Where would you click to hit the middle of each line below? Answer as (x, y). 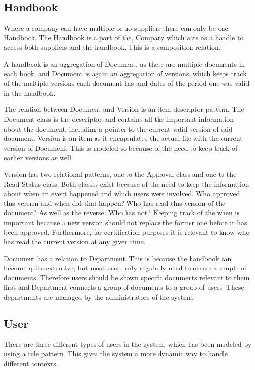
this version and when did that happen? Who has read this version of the (115, 203)
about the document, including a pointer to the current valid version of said (118, 128)
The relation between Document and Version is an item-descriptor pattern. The (124, 109)
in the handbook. (30, 92)
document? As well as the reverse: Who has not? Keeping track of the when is (122, 213)
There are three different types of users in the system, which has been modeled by (128, 344)
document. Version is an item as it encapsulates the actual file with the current (123, 138)
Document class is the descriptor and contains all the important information (119, 118)
